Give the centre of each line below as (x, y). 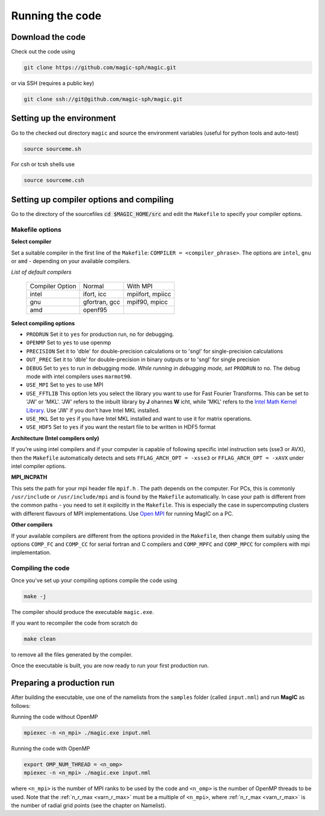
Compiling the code (40, 568)
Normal (94, 286)
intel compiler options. (39, 466)
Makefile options (36, 229)
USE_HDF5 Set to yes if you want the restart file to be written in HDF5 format (121, 427)
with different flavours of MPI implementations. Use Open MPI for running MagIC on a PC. (122, 513)
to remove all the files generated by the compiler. (72, 654)
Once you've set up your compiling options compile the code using (94, 580)
